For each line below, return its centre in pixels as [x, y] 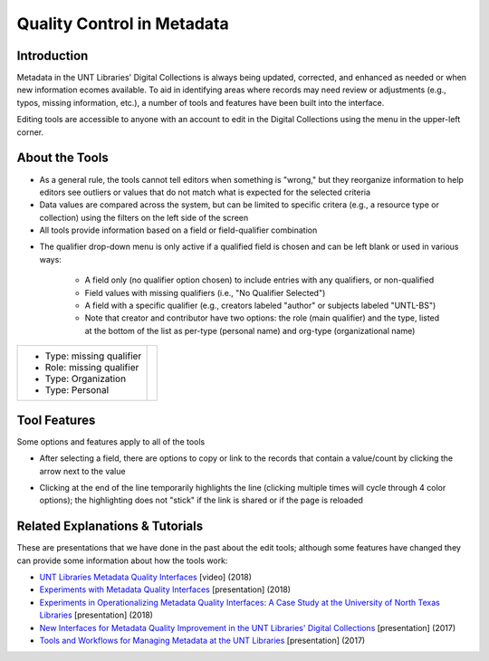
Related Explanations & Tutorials [110, 527]
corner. [30, 132]
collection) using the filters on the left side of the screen [144, 217]
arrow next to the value [82, 471]
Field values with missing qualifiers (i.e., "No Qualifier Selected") [205, 292]
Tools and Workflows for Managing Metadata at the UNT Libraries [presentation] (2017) [202, 640]
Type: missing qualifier [93, 356]
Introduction [53, 56]
